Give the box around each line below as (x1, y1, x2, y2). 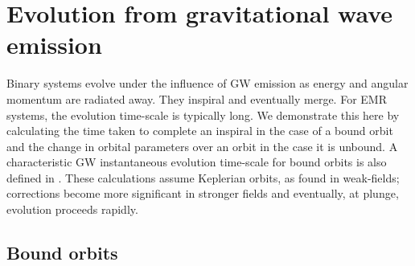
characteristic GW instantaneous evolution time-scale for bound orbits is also (6, 153, 387, 170)
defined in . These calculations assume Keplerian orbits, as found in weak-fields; (6, 169, 400, 186)
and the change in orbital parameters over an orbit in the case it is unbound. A (6, 137, 398, 154)
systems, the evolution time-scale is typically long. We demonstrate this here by (6, 106, 400, 123)
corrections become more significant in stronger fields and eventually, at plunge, (6, 185, 399, 202)
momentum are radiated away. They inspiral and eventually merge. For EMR (6, 90, 387, 107)
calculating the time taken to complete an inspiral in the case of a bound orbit (6, 122, 393, 139)
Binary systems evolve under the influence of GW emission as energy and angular (6, 75, 409, 92)
